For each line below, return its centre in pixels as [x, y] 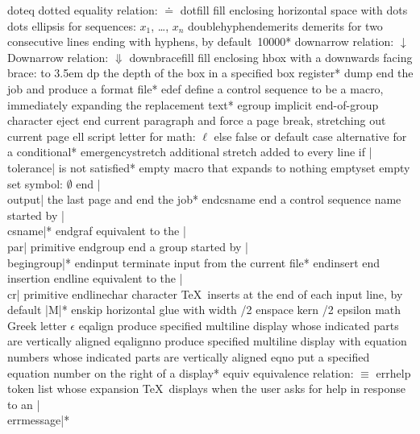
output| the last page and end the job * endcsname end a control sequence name [204, 199]
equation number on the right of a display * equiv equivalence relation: [181, 372]
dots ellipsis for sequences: [72, 25]
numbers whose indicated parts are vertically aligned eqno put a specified [189, 357]
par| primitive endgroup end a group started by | [128, 246]
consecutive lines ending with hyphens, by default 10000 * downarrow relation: [201, 41]
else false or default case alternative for [310, 136]
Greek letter [37, 325]
